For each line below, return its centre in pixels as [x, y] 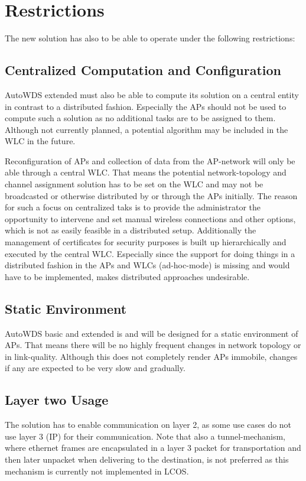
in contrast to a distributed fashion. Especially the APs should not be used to [146, 106]
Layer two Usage [57, 400]
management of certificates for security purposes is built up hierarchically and [146, 242]
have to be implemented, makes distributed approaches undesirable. [127, 276]
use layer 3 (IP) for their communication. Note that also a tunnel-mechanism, [145, 436]
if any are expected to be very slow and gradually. [95, 368]
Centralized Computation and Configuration [143, 70]
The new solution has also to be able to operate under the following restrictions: [150, 38]
